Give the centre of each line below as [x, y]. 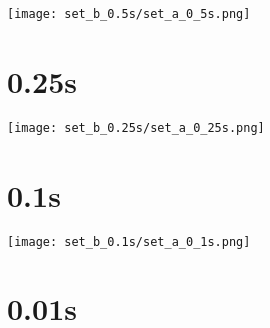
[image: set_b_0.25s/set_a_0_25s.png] [136, 127]
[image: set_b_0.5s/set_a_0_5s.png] [129, 14]
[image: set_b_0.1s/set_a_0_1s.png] [129, 241]
